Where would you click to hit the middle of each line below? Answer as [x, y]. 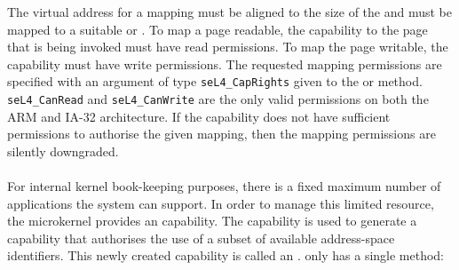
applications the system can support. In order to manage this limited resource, [221, 203]
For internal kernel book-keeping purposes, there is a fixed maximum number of [224, 186]
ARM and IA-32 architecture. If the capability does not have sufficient [199, 116]
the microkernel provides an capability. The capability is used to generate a [212, 221]
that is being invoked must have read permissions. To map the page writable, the [228, 47]
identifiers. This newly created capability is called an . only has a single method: [226, 255]
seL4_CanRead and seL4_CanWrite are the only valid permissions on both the [218, 99]
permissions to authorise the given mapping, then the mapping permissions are [222, 134]
